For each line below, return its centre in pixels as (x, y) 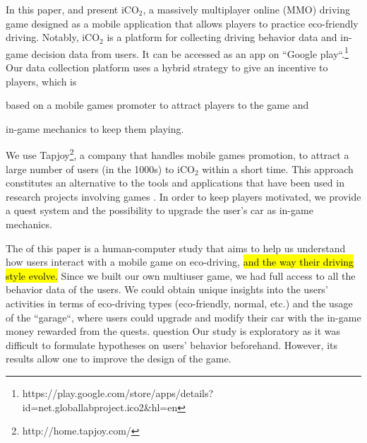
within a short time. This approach (278, 169)
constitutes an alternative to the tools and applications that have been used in (175, 183)
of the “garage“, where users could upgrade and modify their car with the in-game (183, 317)
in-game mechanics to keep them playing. (95, 128)
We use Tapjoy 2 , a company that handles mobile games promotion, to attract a (178, 154)
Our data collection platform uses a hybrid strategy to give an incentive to (167, 67)
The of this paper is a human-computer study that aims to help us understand (176, 248)
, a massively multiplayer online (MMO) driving (247, 9)
